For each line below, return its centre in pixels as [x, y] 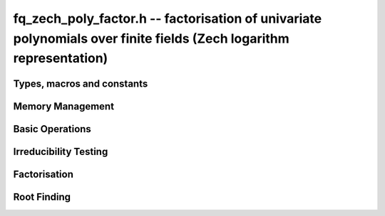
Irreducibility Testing [61, 152]
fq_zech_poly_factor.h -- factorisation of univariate [168, 18]
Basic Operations [52, 129]
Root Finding [42, 196]
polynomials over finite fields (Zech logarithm [152, 38]
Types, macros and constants [81, 83]
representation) [61, 59]
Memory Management [63, 106]
